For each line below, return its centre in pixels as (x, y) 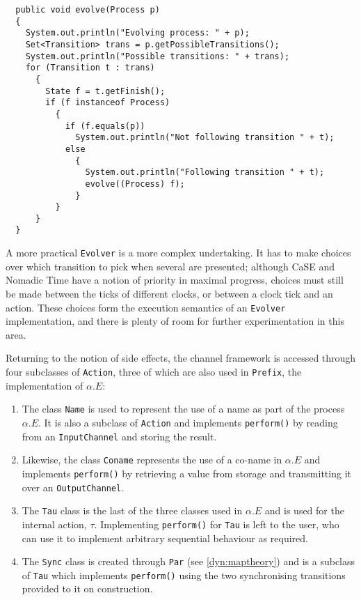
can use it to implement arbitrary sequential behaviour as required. (165, 538)
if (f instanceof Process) (108, 103)
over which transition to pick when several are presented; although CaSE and (170, 266)
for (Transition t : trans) (90, 68)
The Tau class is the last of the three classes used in (132, 510)
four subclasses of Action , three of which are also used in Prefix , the (154, 371)
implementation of (45, 385)
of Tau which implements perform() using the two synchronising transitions (184, 575)
